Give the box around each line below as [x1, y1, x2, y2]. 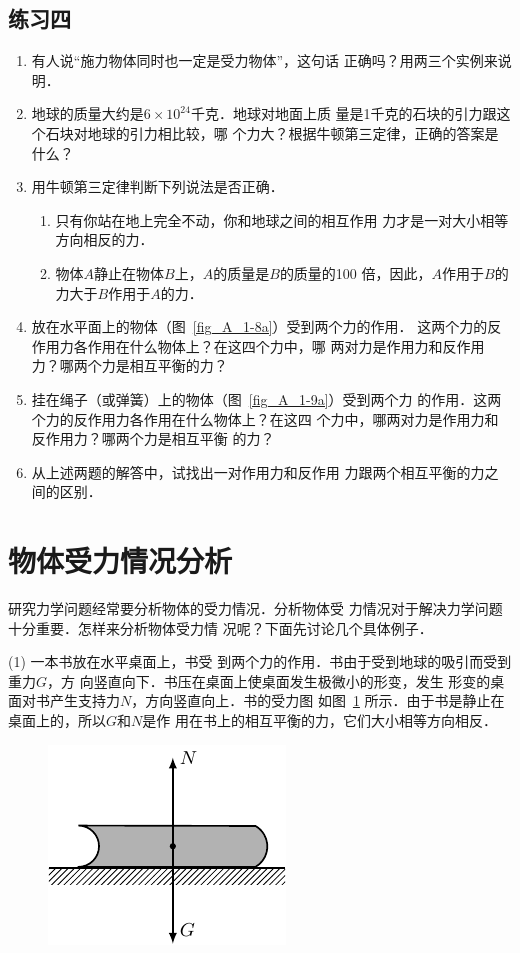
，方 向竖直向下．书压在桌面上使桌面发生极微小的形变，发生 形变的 [47, 670, 491, 691]
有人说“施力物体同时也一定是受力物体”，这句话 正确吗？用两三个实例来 [31, 50, 498, 71]
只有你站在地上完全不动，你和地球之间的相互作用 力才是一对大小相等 [55, 209, 509, 230]
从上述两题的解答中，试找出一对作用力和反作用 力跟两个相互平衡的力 [31, 461, 485, 482]
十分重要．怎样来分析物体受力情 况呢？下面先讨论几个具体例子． [8, 617, 433, 638]
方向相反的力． [55, 229, 154, 250]
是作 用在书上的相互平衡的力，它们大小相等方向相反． [142, 709, 497, 730]
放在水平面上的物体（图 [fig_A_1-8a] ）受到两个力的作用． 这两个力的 [31, 316, 488, 337]
